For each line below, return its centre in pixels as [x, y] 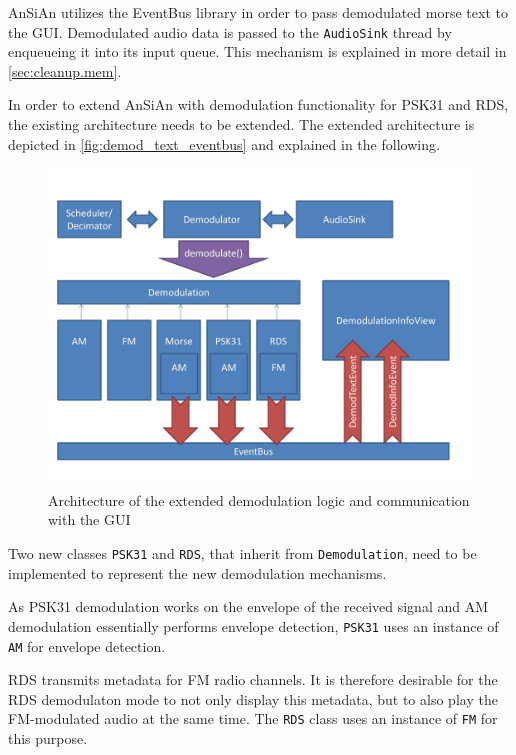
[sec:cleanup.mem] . [65, 70]
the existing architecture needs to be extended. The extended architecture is [241, 124]
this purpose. [48, 738]
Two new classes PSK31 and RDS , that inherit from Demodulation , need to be [242, 553]
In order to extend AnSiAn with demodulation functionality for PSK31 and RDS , [258, 104]
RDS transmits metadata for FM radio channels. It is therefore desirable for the [253, 679]
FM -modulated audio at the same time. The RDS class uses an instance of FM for [253, 718]
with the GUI [89, 519]
